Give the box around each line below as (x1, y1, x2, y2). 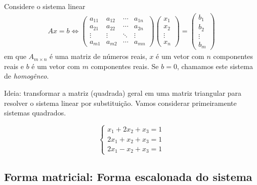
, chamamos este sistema (177, 60, 253, 71)
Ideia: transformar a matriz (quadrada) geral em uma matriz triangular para (4, 87, 242, 98)
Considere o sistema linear (4, 1, 85, 11)
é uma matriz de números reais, (49, 51, 147, 61)
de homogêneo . (4, 71, 49, 81)
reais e (4, 60, 24, 71)
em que (4, 51, 26, 61)
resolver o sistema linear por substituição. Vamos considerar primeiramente (4, 97, 237, 108)
